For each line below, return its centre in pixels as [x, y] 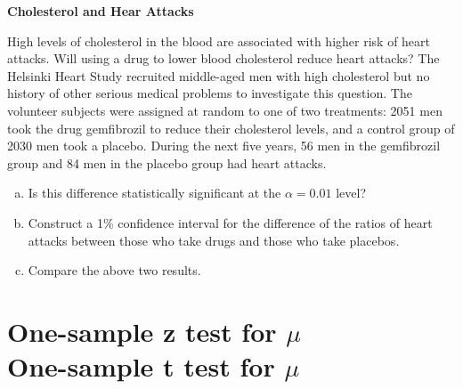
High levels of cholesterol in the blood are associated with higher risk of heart [219, 41]
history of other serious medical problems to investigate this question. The [210, 93]
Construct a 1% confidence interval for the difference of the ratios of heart [230, 222]
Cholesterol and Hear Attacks [101, 11]
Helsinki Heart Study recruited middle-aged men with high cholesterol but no [219, 75]
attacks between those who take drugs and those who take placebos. [214, 240]
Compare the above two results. [114, 270]
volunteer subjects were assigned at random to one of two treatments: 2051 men [225, 110]
